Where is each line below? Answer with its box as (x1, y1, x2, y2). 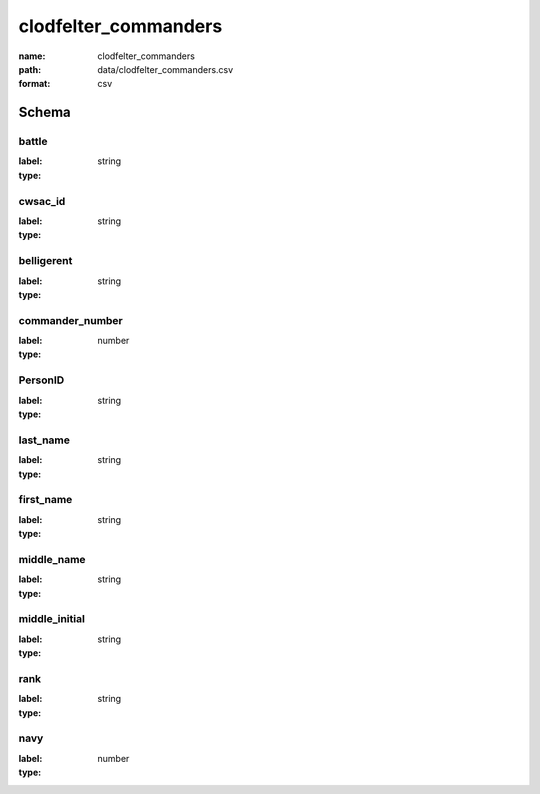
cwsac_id (18, 194, 66, 208)
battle (18, 135, 48, 149)
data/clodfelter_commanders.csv (97, 63, 234, 75)
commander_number (18, 313, 124, 327)
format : (18, 78, 51, 90)
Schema (18, 104, 72, 121)
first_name (18, 493, 73, 507)
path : (18, 63, 42, 75)
